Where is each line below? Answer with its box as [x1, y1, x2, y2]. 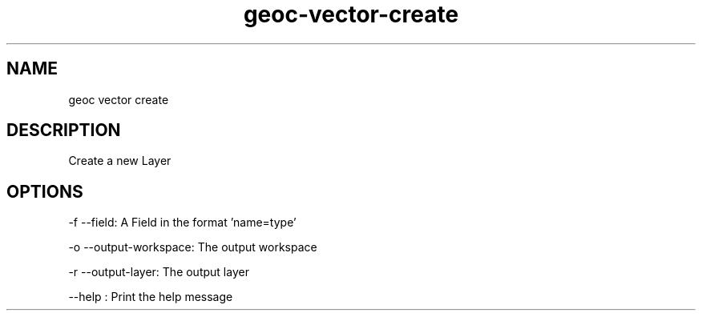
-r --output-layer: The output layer [68, 265, 249, 279]
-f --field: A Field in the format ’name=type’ [68, 215, 297, 230]
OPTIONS [6, 181, 83, 202]
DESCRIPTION [6, 120, 121, 141]
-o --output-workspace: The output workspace [68, 240, 317, 255]
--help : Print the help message [68, 290, 233, 304]
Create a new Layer [68, 154, 171, 168]
